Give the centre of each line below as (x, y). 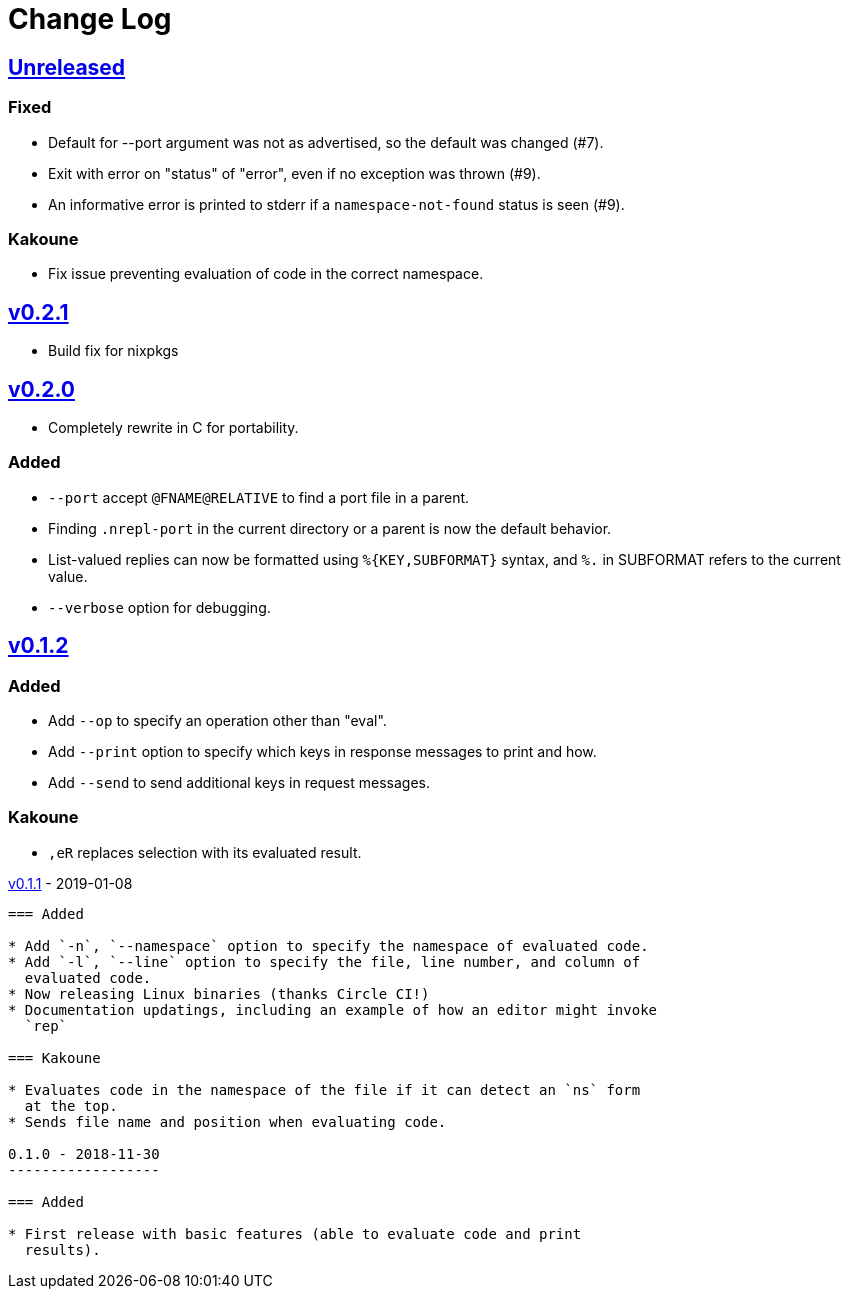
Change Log (90, 19)
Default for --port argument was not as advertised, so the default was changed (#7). (326, 142)
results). (62, 1249)
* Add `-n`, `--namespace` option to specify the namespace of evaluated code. (328, 945)
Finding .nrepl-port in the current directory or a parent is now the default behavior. (330, 528)
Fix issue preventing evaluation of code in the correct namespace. (266, 274)
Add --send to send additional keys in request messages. (239, 782)
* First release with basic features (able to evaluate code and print (295, 1233)
